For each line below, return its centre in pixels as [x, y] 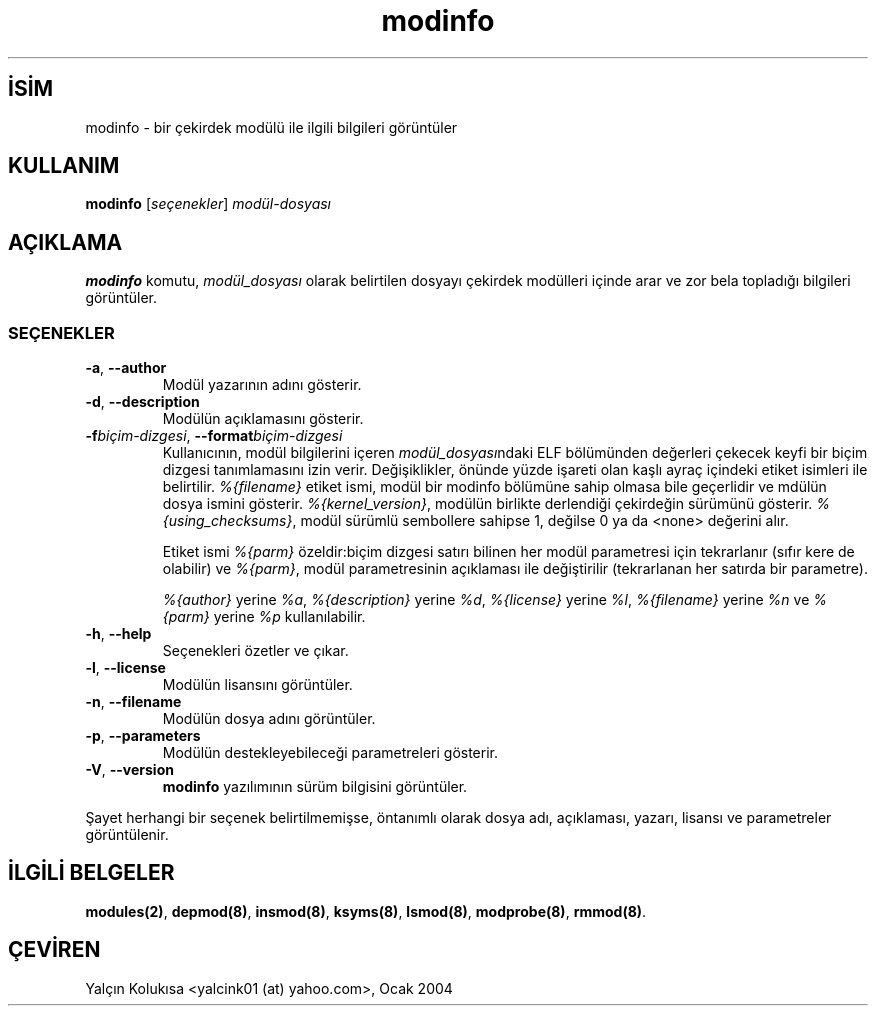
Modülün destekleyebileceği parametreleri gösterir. [330, 753]
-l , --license [125, 668]
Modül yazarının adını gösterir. [262, 385]
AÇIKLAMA [65, 242]
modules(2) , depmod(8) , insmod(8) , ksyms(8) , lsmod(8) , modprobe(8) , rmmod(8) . [366, 911]
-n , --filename [133, 702]
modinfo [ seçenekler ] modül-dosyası [208, 204]
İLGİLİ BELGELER [91, 873]
